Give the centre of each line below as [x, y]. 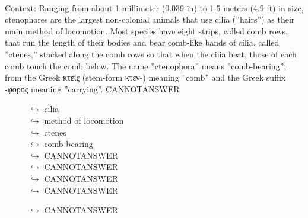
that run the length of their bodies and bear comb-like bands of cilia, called [142, 42]
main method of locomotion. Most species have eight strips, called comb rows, [146, 31]
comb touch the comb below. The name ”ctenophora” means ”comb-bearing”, [146, 65]
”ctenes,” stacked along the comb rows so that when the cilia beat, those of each [151, 54]
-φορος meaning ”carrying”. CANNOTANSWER [92, 89]
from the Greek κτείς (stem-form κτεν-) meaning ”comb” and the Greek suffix [145, 77]
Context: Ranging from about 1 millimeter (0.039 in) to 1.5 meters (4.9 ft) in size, [154, 7]
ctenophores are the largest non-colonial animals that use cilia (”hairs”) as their [150, 19]
